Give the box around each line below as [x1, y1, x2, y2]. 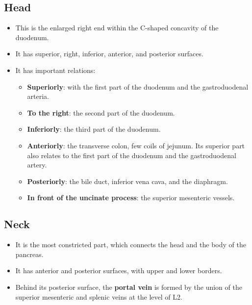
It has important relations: [15, 65, 96, 75]
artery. [27, 160, 47, 170]
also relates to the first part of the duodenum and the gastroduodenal [27, 150, 236, 160]
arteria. [27, 91, 50, 101]
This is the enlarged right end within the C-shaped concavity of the [15, 23, 219, 33]
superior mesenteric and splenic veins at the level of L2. [15, 291, 182, 302]
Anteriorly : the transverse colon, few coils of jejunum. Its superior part [27, 140, 245, 150]
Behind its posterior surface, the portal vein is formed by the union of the [15, 282, 242, 292]
